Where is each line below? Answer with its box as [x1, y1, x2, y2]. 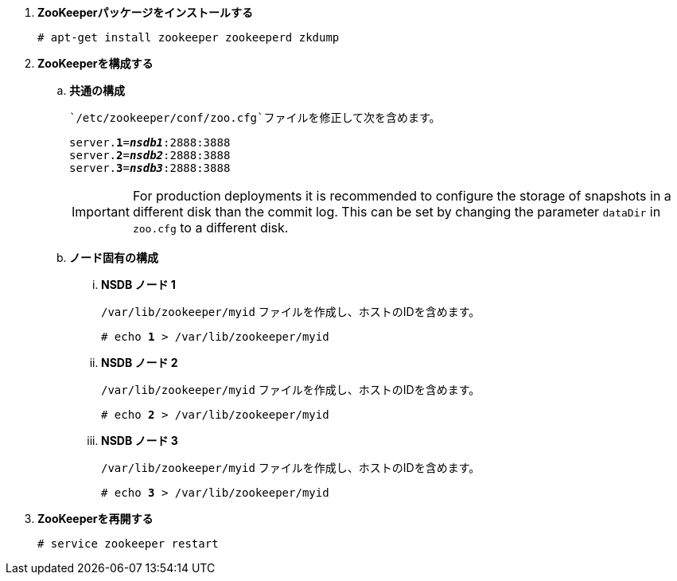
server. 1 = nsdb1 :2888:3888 [69, 136, 231, 149]
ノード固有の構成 [69, 251, 158, 264]
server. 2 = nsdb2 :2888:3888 [69, 149, 231, 162]
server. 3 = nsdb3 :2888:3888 [69, 162, 231, 174]
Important [72, 204, 130, 220]
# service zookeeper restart [37, 537, 219, 550]
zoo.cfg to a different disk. [132, 220, 289, 236]
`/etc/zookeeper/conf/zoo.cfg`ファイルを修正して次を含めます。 [69, 111, 441, 124]
